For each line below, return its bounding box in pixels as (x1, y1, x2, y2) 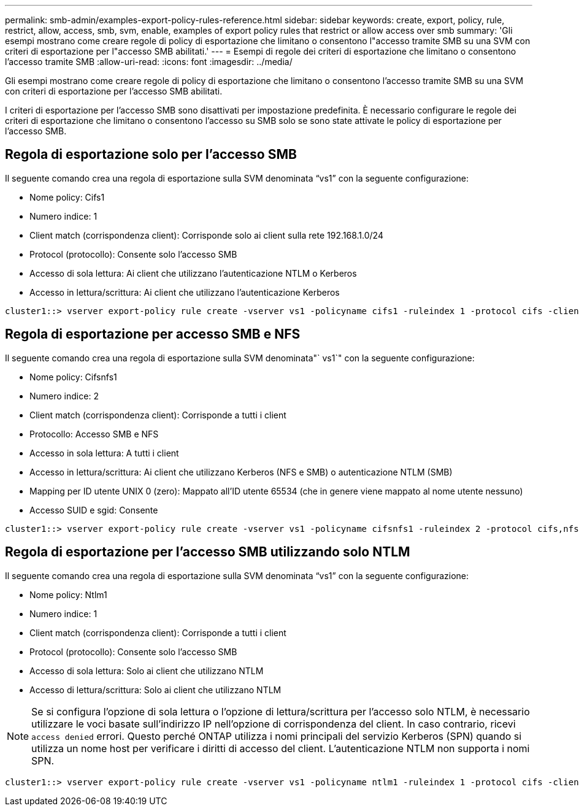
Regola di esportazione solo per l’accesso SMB (5, 147, 297, 163)
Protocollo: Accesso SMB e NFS (29, 428, 159, 439)
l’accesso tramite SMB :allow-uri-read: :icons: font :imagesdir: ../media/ (5, 56, 293, 67)
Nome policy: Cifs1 (29, 191, 105, 202)
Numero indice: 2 (29, 390, 99, 401)
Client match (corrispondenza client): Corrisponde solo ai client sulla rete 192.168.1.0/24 (29, 229, 383, 240)
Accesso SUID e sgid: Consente (29, 504, 158, 515)
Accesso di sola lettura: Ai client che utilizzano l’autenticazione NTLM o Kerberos (29, 267, 357, 279)
